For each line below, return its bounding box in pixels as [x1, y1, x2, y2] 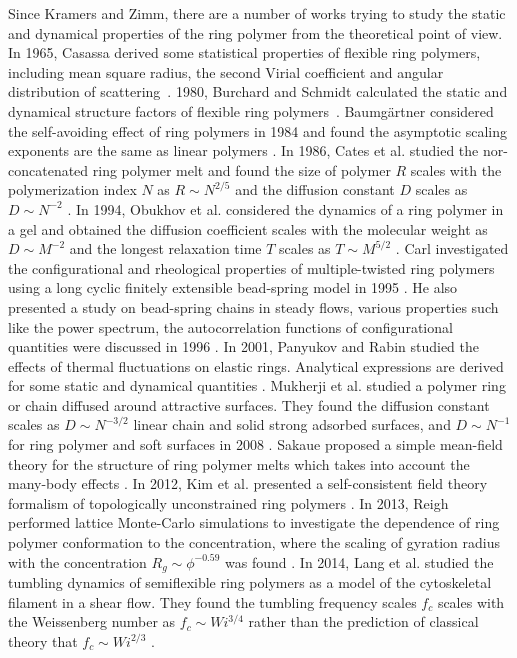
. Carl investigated [395, 238, 509, 259]
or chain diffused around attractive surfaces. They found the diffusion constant [8, 394, 490, 415]
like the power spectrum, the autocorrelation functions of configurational [8, 316, 453, 337]
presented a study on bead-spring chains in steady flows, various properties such [8, 296, 499, 317]
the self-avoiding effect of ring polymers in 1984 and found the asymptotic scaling [8, 120, 507, 141]
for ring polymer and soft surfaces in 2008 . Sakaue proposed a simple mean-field [8, 434, 503, 455]
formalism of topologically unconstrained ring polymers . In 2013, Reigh [8, 492, 449, 513]
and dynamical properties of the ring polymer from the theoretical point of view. [8, 22, 503, 43]
